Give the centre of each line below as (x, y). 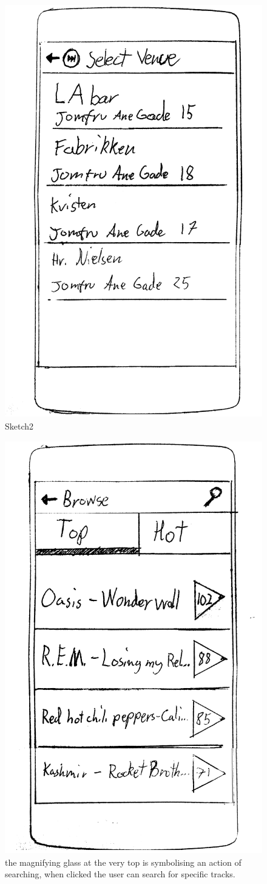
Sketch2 (19, 426)
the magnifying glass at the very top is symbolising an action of (123, 862)
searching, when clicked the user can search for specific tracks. (120, 874)
